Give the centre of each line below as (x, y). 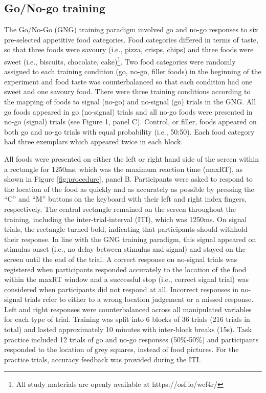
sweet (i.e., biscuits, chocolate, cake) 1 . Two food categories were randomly (120, 60)
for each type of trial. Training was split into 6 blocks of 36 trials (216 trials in (127, 319)
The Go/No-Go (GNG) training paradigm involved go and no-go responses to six (131, 29)
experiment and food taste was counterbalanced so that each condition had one (128, 81)
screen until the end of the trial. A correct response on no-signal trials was (121, 259)
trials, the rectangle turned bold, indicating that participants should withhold (126, 229)
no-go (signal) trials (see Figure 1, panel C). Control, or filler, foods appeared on (130, 122)
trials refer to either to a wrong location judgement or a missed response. (139, 299)
